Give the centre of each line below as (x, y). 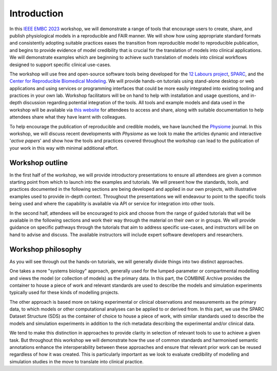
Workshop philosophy (46, 249)
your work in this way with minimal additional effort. (64, 148)
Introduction (36, 13)
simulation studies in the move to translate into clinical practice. (76, 361)
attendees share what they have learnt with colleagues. (68, 117)
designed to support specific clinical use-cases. (60, 65)
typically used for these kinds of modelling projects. (64, 292)
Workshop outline (39, 162)
